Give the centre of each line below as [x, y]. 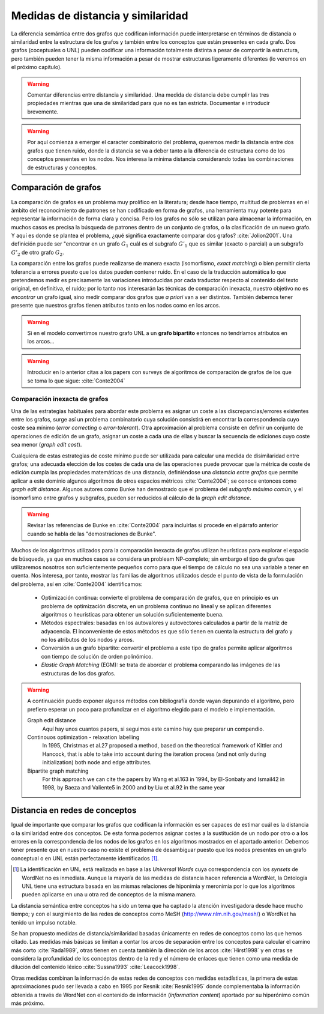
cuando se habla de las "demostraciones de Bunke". [92, 534]
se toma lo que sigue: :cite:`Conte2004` [76, 381]
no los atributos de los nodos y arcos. [88, 640]
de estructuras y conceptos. [62, 167]
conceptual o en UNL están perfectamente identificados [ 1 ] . [85, 858]
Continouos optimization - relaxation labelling [83, 737]
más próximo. [28, 1003]
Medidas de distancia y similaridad [100, 16]
